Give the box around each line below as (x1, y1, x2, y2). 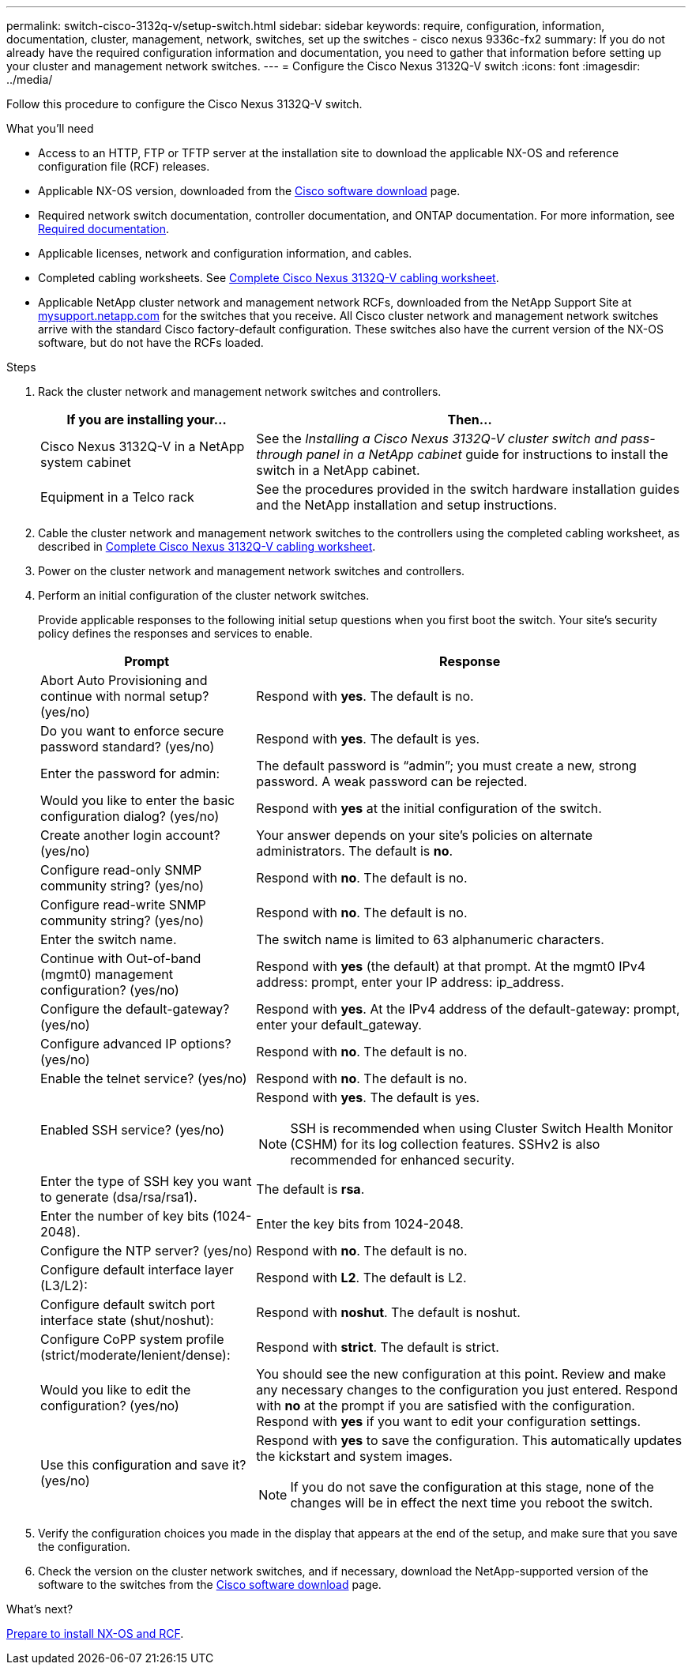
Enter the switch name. (40, 931, 177, 947)
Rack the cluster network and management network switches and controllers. (38, 385, 442, 398)
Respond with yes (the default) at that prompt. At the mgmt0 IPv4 (256, 958, 646, 974)
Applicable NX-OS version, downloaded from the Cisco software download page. (38, 184, 461, 198)
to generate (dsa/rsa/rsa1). (40, 1189, 197, 1205)
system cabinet (40, 454, 131, 470)
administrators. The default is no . (256, 843, 453, 859)
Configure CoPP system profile (40, 1331, 224, 1347)
